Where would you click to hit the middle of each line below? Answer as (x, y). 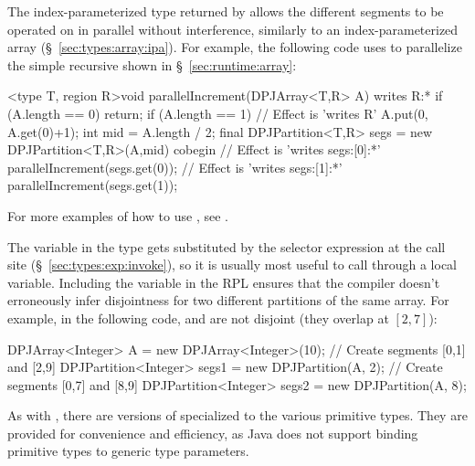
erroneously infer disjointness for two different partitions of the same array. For (228, 300)
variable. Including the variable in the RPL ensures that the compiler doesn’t (224, 282)
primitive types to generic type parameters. (128, 451)
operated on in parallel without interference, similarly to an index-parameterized (233, 29)
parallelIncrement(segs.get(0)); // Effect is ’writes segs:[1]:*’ (175, 167)
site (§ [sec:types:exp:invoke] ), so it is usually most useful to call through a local (232, 265)
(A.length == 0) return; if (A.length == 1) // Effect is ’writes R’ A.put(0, (218, 113)
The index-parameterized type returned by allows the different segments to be (226, 11)
